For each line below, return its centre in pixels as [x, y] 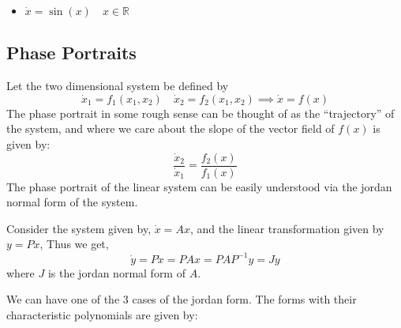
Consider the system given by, [79, 228]
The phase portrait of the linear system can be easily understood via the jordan [199, 186]
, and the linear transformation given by [287, 228]
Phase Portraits [71, 53]
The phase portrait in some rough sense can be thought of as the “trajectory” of [200, 113]
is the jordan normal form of [116, 272]
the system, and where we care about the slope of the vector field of [171, 128]
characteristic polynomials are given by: [102, 314]
